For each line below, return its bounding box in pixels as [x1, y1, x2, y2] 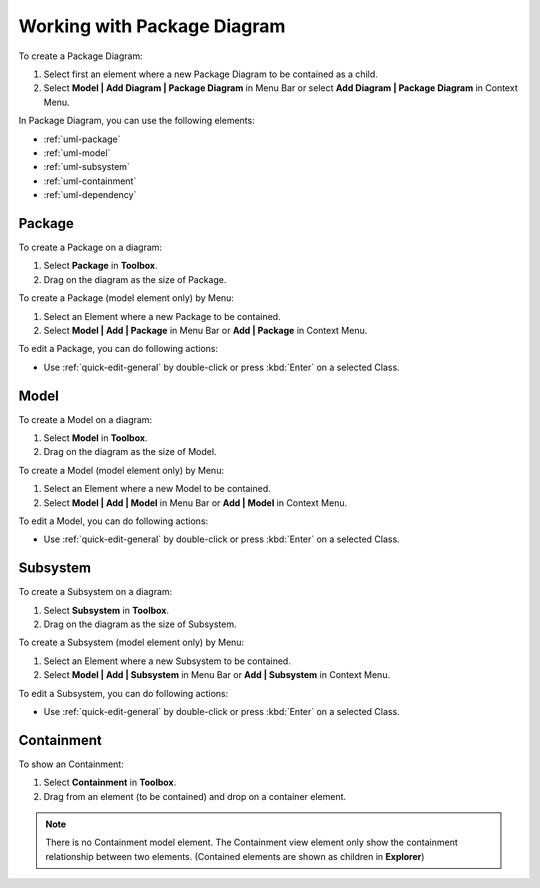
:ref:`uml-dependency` [43, 189, 137, 201]
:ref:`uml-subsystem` [43, 161, 130, 173]
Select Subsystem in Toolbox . [43, 604, 170, 616]
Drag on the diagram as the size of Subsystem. [43, 618, 237, 630]
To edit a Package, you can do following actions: [18, 343, 219, 355]
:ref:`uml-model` [43, 146, 111, 159]
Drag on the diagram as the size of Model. [43, 446, 217, 458]
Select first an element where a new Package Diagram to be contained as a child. [43, 68, 379, 80]
